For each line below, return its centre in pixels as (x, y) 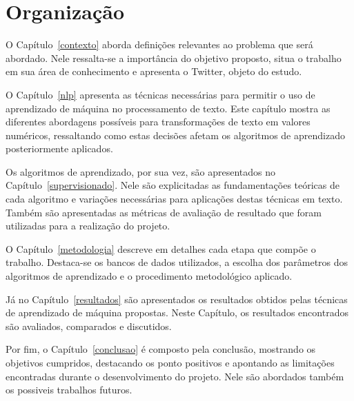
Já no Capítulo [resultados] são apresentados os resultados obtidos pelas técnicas (177, 299)
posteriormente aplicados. (59, 148)
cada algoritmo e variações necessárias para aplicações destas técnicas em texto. (174, 199)
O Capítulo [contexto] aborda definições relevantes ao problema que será (159, 44)
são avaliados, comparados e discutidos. (89, 326)
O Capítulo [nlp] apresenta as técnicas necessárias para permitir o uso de (160, 94)
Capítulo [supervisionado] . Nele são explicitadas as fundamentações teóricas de (173, 185)
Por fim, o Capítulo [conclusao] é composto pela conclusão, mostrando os (161, 349)
